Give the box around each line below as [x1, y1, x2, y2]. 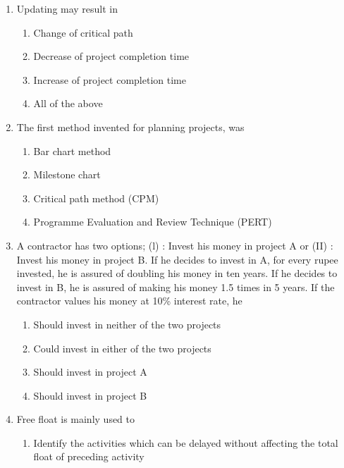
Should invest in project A [33, 364, 147, 379]
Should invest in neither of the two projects [33, 316, 221, 331]
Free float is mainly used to [16, 412, 135, 426]
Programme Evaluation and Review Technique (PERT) [33, 214, 272, 229]
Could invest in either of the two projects [33, 340, 211, 355]
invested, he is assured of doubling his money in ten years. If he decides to [16, 266, 338, 281]
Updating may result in [16, 1, 118, 16]
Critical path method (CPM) [33, 190, 159, 205]
